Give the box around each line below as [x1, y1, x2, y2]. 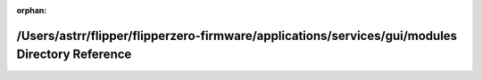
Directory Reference [16, 47, 132, 62]
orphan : [16, 5, 47, 15]
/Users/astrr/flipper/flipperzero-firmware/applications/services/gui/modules [16, 28, 458, 44]
